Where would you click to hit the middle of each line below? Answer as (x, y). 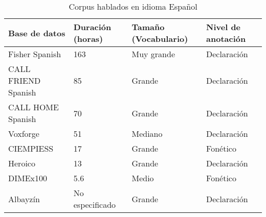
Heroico (22, 163)
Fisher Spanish (35, 54)
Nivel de (224, 27)
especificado (95, 204)
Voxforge (24, 134)
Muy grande (153, 54)
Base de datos (37, 33)
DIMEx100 (28, 178)
